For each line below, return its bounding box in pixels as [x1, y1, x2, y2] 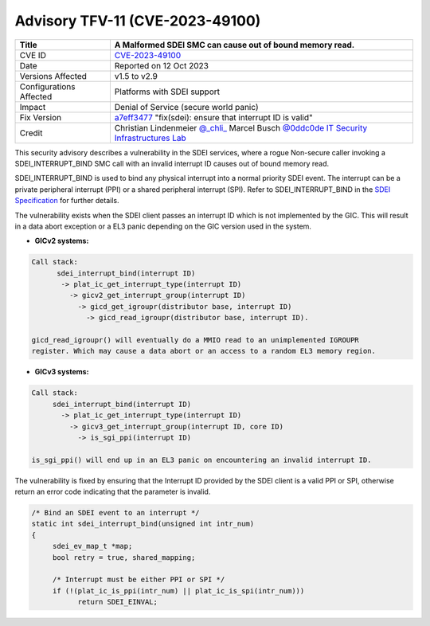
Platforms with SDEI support [114, 86, 221, 97]
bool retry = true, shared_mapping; [52, 553, 196, 561]
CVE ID [19, 49, 47, 61]
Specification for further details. [14, 196, 119, 205]
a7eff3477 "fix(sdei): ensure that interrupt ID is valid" [114, 112, 314, 123]
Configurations [19, 80, 76, 92]
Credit [19, 127, 43, 139]
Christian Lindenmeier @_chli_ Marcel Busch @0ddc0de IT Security [114, 122, 368, 133]
